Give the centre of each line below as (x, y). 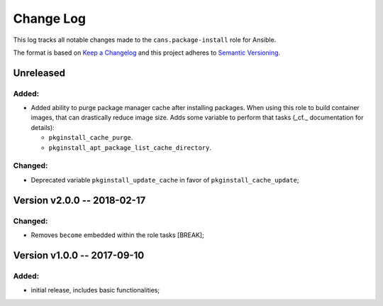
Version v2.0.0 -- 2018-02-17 (79, 200)
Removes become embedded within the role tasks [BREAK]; (118, 235)
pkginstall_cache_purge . (91, 138)
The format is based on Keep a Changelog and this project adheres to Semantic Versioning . (146, 53)
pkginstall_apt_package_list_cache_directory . (130, 147)
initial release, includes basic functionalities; (95, 290)
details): (43, 127)
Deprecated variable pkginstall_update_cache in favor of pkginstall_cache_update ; (165, 180)
